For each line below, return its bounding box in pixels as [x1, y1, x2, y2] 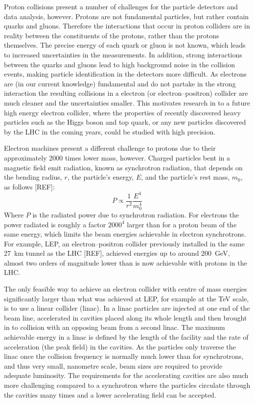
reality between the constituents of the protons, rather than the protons [4, 30, 219, 40]
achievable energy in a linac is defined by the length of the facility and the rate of [4, 332, 249, 342]
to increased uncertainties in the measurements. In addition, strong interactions [4, 49, 242, 59]
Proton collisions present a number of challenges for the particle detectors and [4, 1, 238, 11]
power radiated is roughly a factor [4, 219, 106, 229]
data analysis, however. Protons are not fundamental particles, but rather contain [4, 11, 249, 21]
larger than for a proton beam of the [127, 219, 237, 229]
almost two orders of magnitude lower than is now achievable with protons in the [4, 257, 247, 268]
